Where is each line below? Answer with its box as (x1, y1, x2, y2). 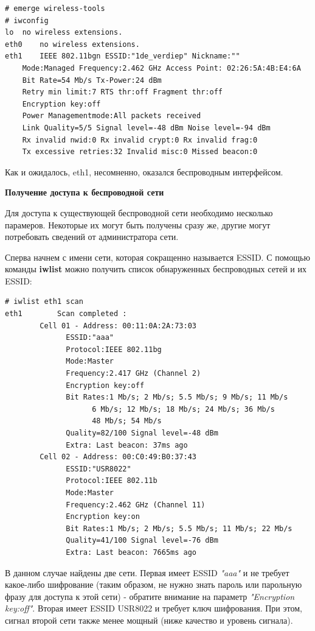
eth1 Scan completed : (5, 309, 127, 319)
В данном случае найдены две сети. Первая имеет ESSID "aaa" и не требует (5, 566, 289, 579)
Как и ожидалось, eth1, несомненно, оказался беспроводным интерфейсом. (5, 165, 283, 178)
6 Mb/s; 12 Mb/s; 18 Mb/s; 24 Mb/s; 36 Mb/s (92, 404, 275, 414)
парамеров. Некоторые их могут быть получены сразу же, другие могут (5, 218, 271, 231)
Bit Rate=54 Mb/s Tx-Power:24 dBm (22, 76, 162, 85)
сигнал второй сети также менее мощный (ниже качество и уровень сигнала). (5, 613, 293, 626)
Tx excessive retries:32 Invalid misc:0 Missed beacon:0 (22, 147, 258, 157)
